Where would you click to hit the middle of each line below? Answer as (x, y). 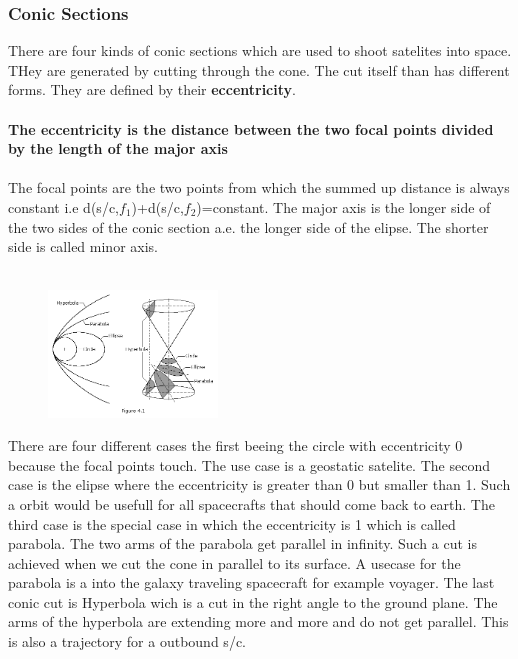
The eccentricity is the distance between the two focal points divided (251, 128)
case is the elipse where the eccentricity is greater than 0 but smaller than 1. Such (259, 484)
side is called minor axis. (83, 246)
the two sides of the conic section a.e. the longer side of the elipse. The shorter (248, 226)
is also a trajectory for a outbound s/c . (127, 641)
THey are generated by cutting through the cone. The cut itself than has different (259, 69)
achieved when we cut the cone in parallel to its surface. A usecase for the (234, 562)
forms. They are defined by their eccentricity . (152, 89)
